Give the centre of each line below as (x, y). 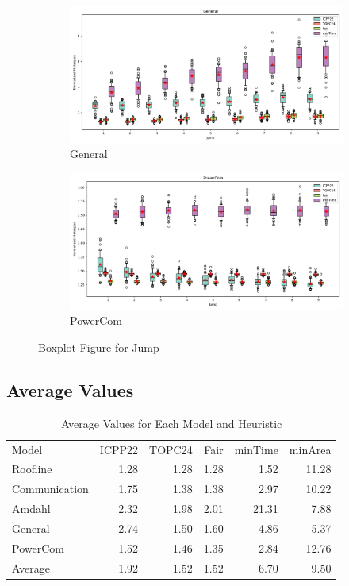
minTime (256, 449)
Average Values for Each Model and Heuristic (172, 423)
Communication (50, 489)
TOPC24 (171, 449)
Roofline (32, 469)
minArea (310, 449)
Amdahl (31, 509)
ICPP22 (119, 449)
